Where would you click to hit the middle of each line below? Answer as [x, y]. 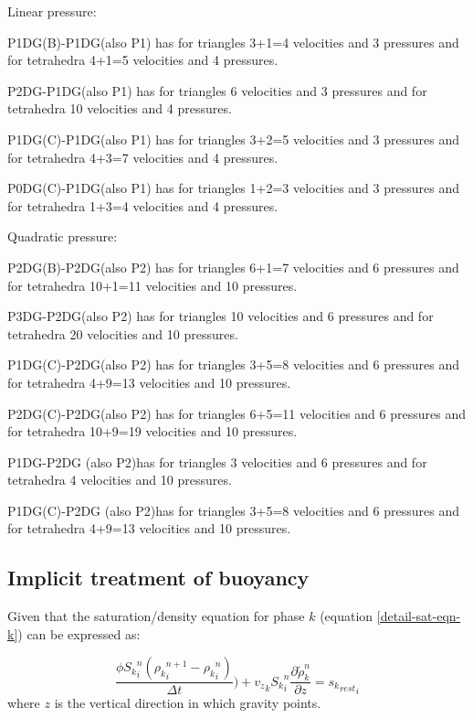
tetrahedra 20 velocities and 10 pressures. [123, 333]
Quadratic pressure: [63, 236]
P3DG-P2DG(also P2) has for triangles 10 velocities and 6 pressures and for [221, 316]
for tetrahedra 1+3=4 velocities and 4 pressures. [143, 205]
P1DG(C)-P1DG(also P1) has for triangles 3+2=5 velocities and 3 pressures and [233, 139]
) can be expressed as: [79, 633]
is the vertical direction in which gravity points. [188, 703]
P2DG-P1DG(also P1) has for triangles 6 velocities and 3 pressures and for [217, 90]
